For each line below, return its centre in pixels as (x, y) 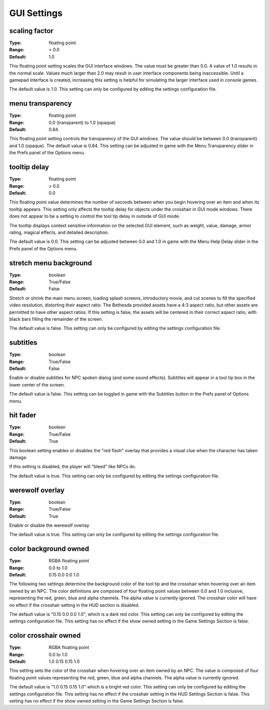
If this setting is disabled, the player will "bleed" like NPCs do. (73, 467)
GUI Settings (36, 13)
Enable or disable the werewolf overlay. (50, 525)
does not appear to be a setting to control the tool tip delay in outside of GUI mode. (95, 216)
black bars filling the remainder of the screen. (56, 319)
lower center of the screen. (37, 385)
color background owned (49, 549)
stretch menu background (50, 263)
